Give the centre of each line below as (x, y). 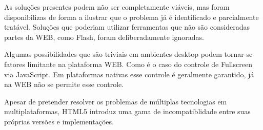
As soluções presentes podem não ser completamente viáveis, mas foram (117, 7)
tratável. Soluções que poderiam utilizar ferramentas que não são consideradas (127, 27)
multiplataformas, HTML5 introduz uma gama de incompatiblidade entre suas (127, 111)
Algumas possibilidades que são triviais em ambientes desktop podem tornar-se (128, 54)
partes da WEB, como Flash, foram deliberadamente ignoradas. (104, 37)
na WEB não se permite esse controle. (64, 84)
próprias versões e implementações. (59, 121)
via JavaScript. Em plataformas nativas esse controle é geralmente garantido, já (129, 74)
